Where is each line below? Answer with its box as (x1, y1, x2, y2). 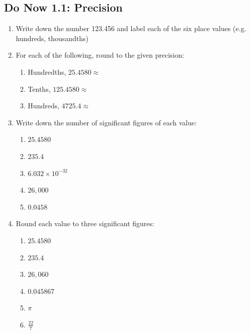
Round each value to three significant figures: (16, 218, 154, 229)
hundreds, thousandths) (16, 33, 89, 43)
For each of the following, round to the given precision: (16, 50, 184, 60)
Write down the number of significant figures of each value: (16, 117, 197, 127)
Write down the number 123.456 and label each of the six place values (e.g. (16, 23, 246, 34)
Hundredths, (28, 66, 66, 77)
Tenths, (28, 83, 51, 94)
